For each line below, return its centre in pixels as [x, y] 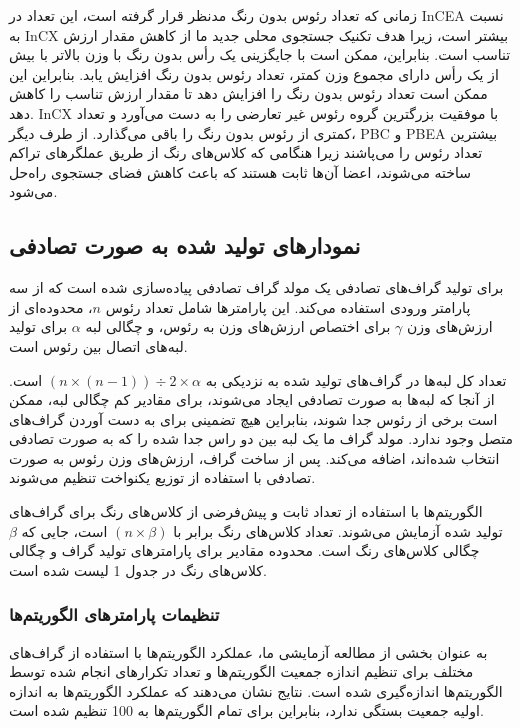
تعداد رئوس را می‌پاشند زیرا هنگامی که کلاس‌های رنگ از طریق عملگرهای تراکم [246, 152]
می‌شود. [33, 191]
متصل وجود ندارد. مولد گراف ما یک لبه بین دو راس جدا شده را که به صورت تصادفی [261, 438]
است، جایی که [64, 530]
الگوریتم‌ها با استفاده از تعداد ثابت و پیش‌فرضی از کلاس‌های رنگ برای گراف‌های [246, 511]
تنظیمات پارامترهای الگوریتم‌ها [114, 614]
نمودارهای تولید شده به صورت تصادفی [185, 245]
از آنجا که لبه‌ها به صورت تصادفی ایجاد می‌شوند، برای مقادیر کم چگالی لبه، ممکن [252, 399]
